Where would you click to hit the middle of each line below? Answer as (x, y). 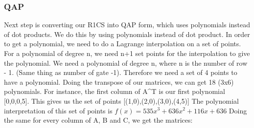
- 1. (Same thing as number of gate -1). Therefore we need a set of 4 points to (121, 72)
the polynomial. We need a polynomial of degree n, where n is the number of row (126, 63)
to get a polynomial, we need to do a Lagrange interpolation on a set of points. (123, 44)
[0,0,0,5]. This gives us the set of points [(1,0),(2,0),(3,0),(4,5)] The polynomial (121, 101)
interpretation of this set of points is (58, 110)
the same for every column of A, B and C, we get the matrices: (98, 120)
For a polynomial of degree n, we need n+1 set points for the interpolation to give (127, 53)
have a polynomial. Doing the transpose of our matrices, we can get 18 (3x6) (119, 82)
